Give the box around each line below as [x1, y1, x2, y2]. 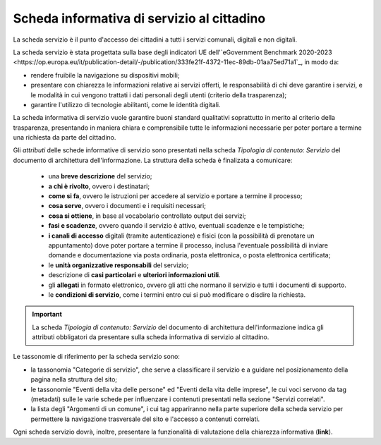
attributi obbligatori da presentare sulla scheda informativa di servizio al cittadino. [32, 333, 270, 341]
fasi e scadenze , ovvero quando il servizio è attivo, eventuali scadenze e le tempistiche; [48, 221, 305, 230]
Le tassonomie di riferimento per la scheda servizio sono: [13, 353, 180, 361]
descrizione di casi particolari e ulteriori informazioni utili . [48, 271, 222, 279]
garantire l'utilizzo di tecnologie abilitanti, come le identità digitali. [30, 100, 221, 109]
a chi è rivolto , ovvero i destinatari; [48, 182, 150, 190]
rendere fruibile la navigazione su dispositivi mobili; [30, 71, 180, 79]
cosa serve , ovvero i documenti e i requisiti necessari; [48, 202, 206, 210]
